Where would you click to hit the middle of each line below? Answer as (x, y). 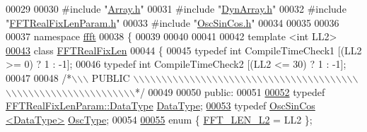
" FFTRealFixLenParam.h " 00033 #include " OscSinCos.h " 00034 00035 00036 (173, 22)
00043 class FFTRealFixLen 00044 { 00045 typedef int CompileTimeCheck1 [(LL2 (184, 50)
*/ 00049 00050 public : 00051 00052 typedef (230, 91)
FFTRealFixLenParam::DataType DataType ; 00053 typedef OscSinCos (161, 106)
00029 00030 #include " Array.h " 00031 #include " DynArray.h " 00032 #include (176, 8)
